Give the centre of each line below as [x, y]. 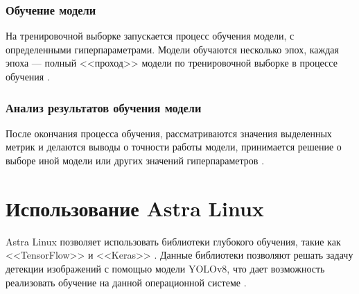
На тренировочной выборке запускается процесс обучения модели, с [150, 36]
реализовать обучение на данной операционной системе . [126, 282]
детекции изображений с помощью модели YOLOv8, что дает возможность [165, 268]
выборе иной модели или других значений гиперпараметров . [135, 160]
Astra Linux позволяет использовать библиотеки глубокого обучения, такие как [173, 241]
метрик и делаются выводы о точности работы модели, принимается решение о [174, 147]
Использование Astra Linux [135, 208]
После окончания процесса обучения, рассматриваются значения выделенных [169, 133]
